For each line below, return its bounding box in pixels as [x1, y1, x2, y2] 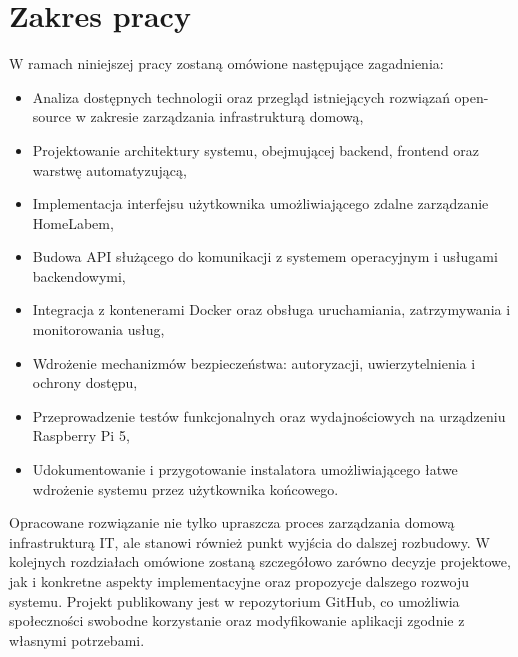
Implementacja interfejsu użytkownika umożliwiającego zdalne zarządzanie [32, 193, 489, 214]
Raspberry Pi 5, [32, 425, 130, 446]
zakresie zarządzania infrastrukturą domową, [90, 106, 364, 127]
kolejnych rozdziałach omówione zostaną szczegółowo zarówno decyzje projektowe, [9, 551, 511, 572]
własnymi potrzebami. [9, 629, 145, 650]
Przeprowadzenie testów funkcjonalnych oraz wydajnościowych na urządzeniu [32, 405, 506, 426]
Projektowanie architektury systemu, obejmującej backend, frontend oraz [32, 139, 480, 160]
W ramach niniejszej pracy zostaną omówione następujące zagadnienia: [9, 53, 444, 74]
